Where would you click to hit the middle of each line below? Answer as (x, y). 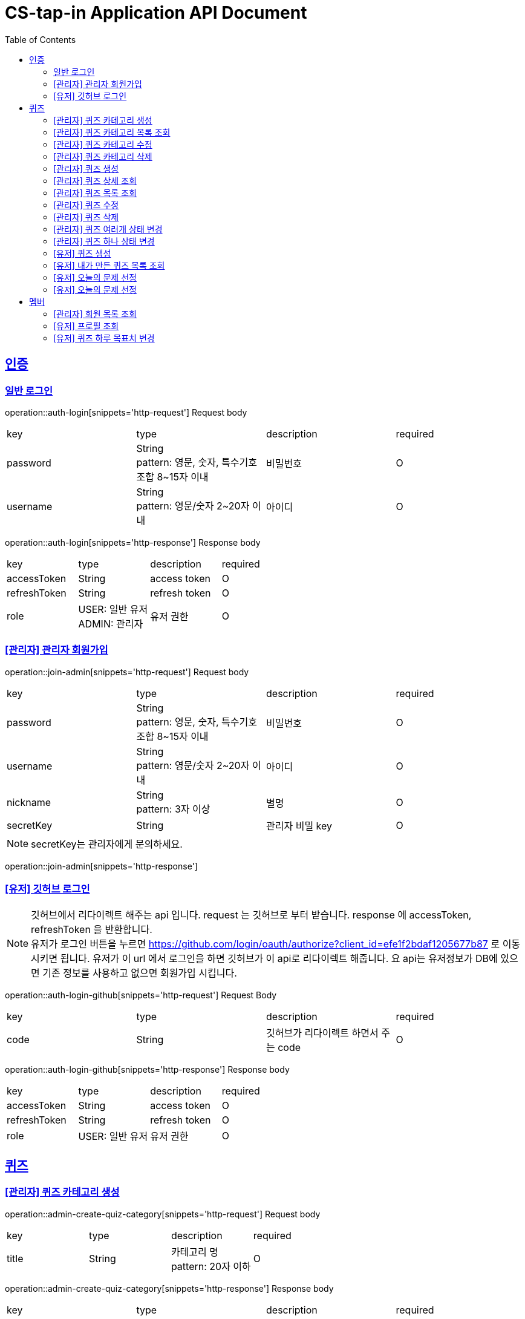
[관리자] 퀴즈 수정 (86, 205)
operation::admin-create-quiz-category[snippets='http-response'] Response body (169, 1288)
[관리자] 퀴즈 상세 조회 (95, 180)
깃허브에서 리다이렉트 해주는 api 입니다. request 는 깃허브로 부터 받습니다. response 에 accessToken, (251, 915)
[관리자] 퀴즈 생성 (86, 168)
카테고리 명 (194, 1252)
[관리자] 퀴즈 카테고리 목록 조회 (112, 132)
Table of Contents (41, 39)
